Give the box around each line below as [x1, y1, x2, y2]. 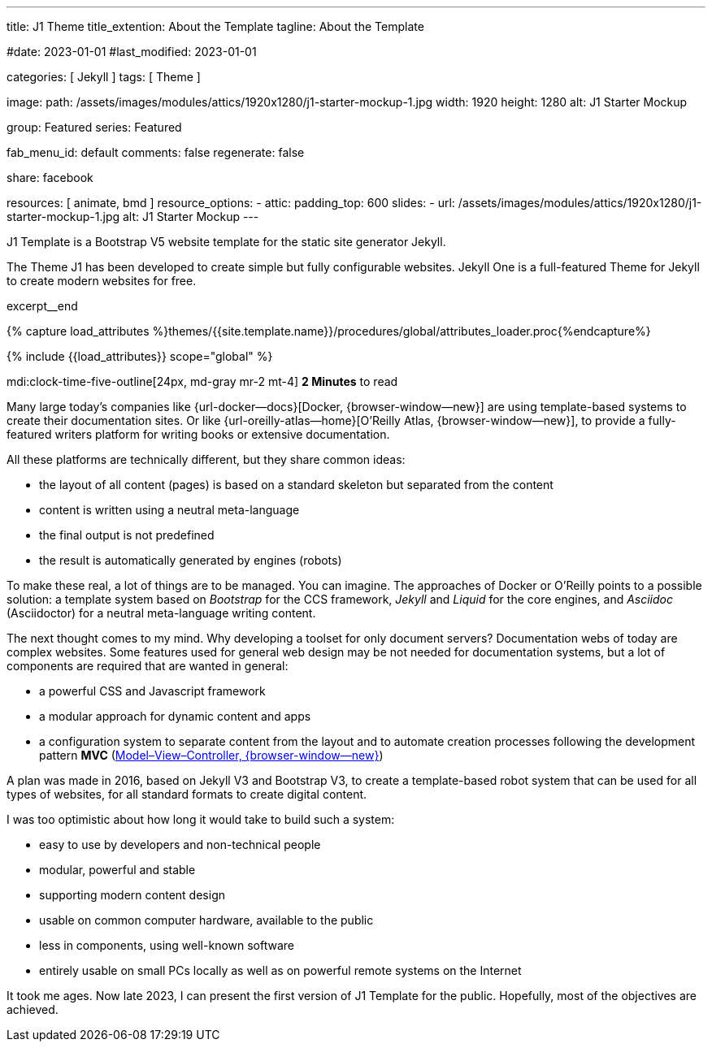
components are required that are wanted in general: [7, 659, 289, 673]
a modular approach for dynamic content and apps [39, 709, 311, 723]
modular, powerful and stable [39, 863, 196, 877]
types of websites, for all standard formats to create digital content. [7, 787, 367, 801]
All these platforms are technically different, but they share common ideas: [7, 453, 406, 466]
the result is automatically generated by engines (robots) [39, 553, 342, 567]
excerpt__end [7, 299, 78, 313]
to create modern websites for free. [7, 274, 197, 288]
